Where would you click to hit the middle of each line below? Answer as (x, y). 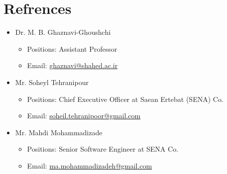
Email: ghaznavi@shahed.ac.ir (72, 65)
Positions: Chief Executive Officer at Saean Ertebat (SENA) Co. (125, 99)
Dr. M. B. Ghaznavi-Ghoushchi (63, 32)
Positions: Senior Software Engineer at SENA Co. (103, 149)
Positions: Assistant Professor (72, 48)
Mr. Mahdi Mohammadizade (59, 132)
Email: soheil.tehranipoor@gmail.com (84, 116)
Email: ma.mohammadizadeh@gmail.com (90, 165)
